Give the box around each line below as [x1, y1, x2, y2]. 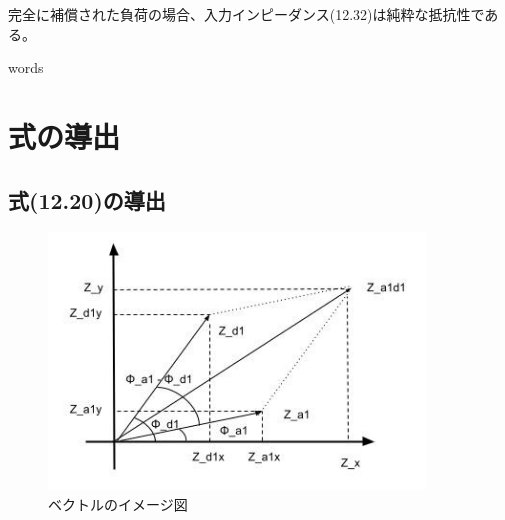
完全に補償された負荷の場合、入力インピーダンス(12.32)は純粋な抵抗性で [8, 4, 485, 24]
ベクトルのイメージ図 [48, 493, 188, 514]
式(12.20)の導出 [8, 184, 166, 215]
